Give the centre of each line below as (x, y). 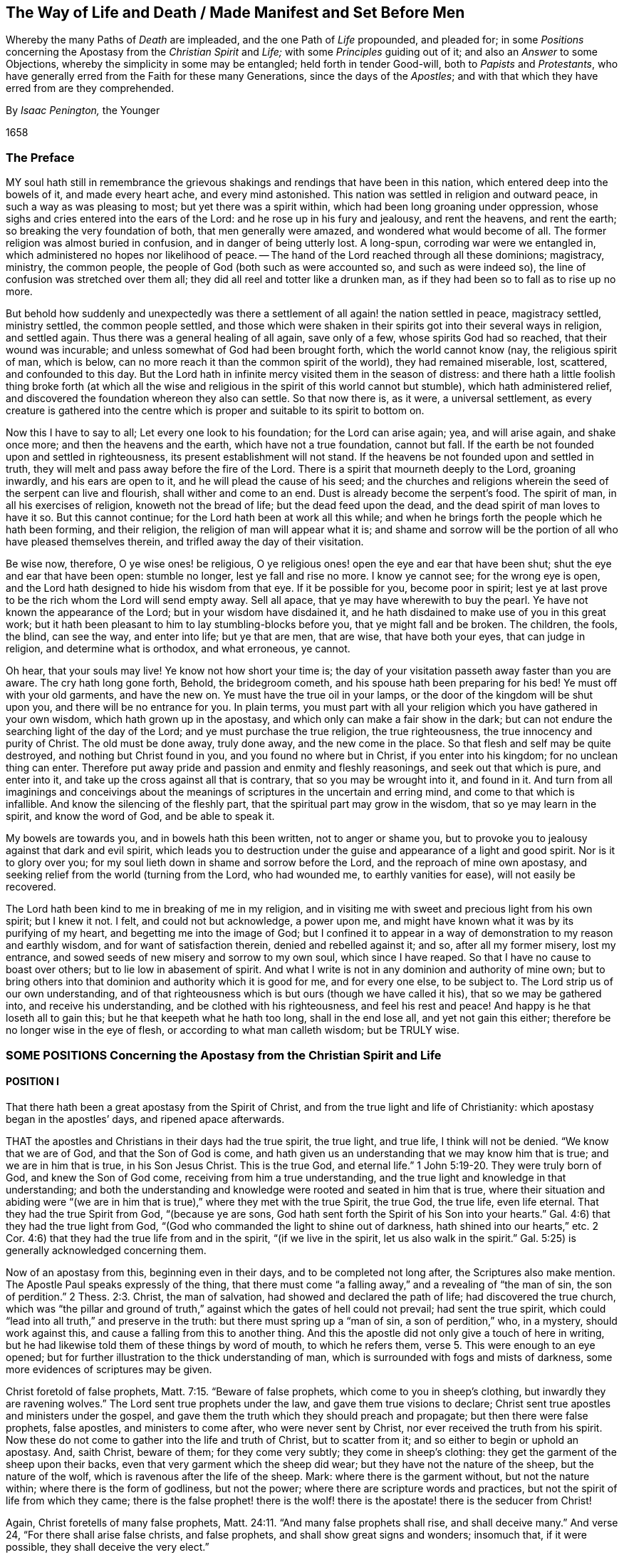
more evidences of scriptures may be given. (109, 1369)
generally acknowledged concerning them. (106, 1250)
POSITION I (32, 1082)
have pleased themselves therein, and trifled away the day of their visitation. (185, 542)
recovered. (31, 887)
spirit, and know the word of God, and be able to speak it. (140, 816)
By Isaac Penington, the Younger (83, 111)
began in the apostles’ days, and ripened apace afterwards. (145, 1119)
